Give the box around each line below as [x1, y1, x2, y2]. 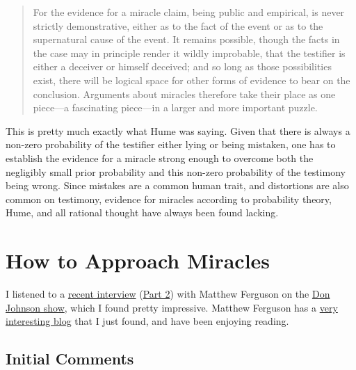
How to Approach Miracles [6, 246, 270, 275]
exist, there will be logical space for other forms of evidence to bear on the [33, 72, 350, 87]
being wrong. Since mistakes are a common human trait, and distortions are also [6, 178, 349, 193]
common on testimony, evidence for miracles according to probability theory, [6, 191, 332, 206]
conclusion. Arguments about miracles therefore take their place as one [33, 86, 336, 101]
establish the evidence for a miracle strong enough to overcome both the [6, 150, 314, 165]
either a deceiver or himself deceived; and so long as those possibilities [33, 59, 332, 74]
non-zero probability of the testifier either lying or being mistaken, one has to [6, 137, 336, 152]
